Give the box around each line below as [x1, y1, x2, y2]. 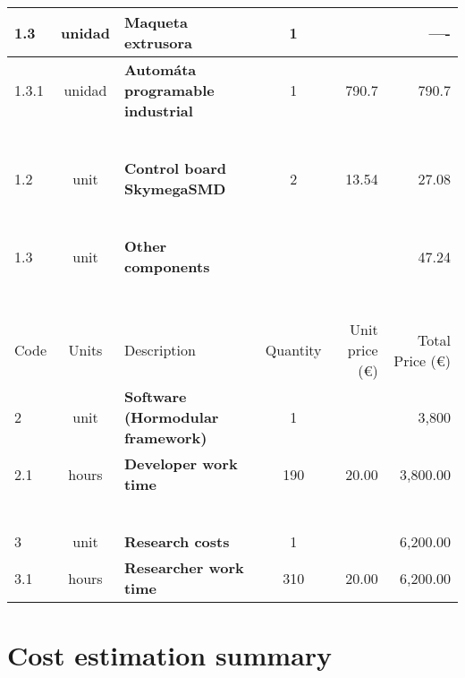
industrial [123, 100, 193, 121]
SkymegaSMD [123, 178, 226, 199]
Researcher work [123, 557, 244, 578]
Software [123, 386, 187, 407]
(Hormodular [123, 407, 219, 427]
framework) [123, 427, 207, 448]
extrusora [123, 32, 193, 53]
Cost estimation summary [7, 637, 333, 674]
